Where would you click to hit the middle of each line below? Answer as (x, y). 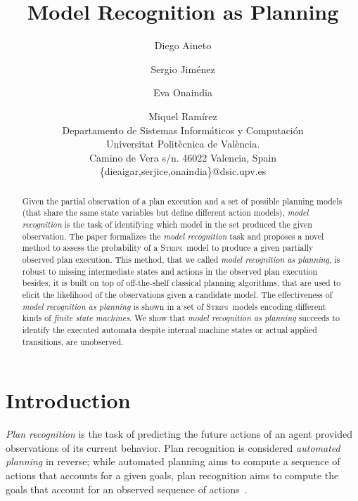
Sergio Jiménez (183, 69)
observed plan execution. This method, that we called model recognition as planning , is (181, 259)
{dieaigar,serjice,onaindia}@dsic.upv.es (183, 171)
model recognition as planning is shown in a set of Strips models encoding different (174, 306)
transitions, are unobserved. (73, 341)
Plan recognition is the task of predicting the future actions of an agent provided (179, 434)
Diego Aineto (183, 45)
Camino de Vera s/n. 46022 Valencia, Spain (183, 157)
